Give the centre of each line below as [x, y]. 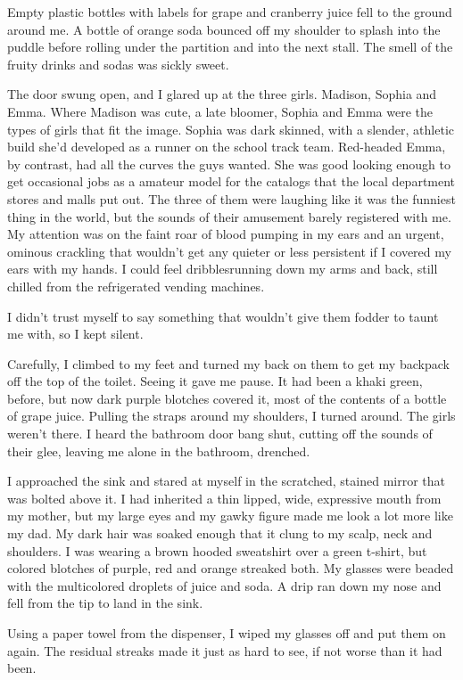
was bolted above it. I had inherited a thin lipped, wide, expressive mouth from [224, 498]
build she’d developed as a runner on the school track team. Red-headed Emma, [227, 147]
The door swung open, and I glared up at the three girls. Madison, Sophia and [222, 94]
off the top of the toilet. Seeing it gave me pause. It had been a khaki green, [215, 381]
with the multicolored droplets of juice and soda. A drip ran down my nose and [224, 585]
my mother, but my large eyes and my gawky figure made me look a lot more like [230, 516]
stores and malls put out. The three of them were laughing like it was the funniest [231, 198]
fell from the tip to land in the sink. [105, 603]
